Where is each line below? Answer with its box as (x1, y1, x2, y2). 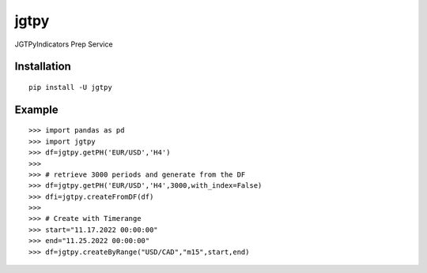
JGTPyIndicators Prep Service (14, 39, 114, 49)
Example (14, 103, 59, 116)
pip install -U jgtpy (28, 83, 112, 92)
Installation (14, 60, 71, 73)
